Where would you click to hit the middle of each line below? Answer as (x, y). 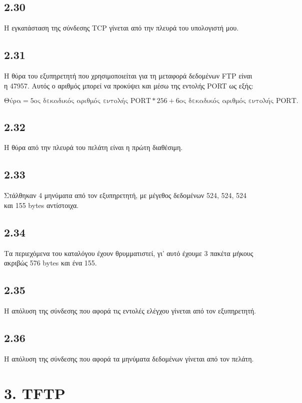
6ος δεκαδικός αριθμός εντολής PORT (236, 101)
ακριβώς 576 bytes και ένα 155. (50, 263)
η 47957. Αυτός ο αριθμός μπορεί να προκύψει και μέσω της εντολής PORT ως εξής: (129, 85)
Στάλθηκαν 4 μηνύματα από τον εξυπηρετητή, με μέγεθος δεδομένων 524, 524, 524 (125, 195)
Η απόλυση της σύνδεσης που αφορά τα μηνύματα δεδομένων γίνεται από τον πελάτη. (129, 358)
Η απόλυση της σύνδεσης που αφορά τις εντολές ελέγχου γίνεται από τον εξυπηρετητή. (130, 310)
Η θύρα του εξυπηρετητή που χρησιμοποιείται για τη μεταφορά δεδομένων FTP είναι (128, 75)
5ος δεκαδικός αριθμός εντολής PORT (90, 101)
